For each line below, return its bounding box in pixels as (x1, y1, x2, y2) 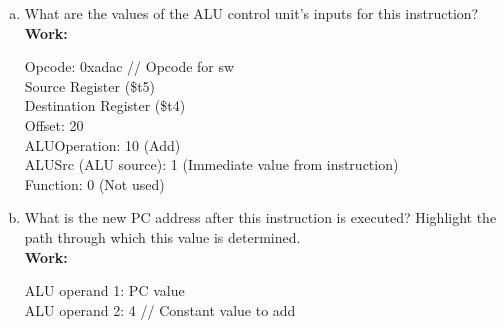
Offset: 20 (24, 114, 84, 135)
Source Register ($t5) (24, 75, 156, 96)
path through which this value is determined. (24, 226, 301, 247)
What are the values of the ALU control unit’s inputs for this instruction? (24, 3, 479, 23)
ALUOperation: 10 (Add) (24, 134, 181, 155)
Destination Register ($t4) (24, 95, 186, 116)
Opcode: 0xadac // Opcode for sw (24, 56, 235, 77)
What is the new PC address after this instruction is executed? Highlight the (24, 207, 497, 228)
